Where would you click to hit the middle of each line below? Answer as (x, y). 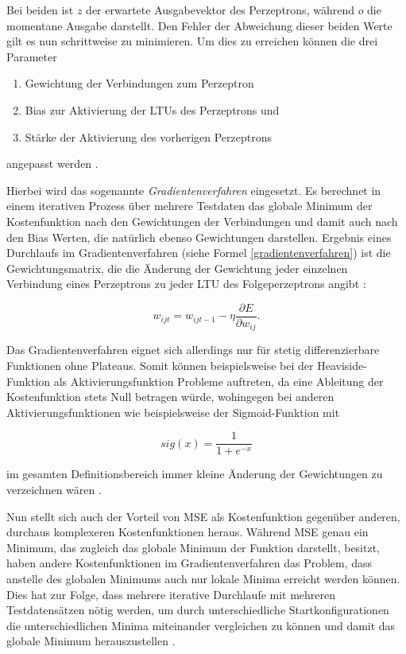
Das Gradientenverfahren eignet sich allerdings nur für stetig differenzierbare (193, 350)
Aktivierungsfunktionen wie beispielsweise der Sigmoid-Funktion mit (173, 412)
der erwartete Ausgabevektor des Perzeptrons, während (220, 10)
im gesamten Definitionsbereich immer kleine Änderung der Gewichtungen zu (195, 474)
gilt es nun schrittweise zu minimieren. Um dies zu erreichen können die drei (192, 41)
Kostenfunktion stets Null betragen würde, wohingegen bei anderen (170, 397)
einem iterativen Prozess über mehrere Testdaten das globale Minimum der (189, 206)
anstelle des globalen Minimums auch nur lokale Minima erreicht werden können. (203, 579)
